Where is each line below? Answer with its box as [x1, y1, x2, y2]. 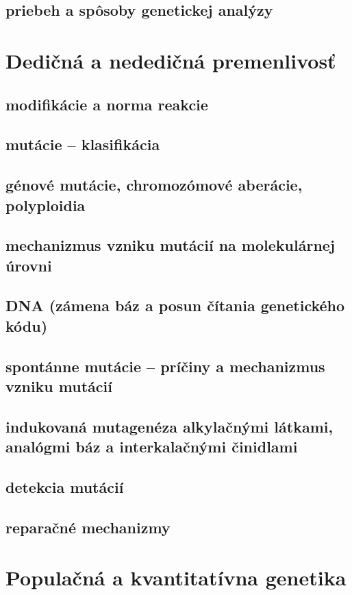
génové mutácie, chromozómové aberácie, [5, 174, 303, 195]
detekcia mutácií [5, 476, 124, 497]
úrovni [5, 254, 52, 276]
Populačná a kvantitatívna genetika [5, 563, 347, 592]
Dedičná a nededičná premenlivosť [5, 46, 336, 74]
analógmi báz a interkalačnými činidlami [5, 436, 298, 457]
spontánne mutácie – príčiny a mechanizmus [5, 355, 325, 376]
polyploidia [5, 194, 86, 215]
